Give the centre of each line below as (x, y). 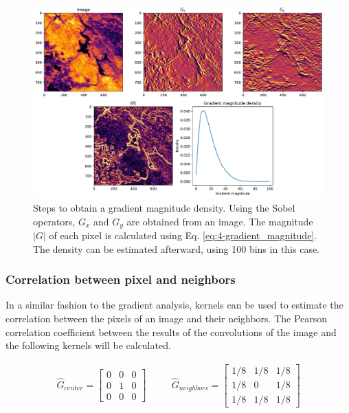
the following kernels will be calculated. (88, 345)
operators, (54, 221)
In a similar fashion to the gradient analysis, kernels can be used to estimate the (174, 305)
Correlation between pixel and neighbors (121, 279)
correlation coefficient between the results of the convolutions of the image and (171, 332)
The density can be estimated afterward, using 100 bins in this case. (177, 248)
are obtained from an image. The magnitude (220, 221)
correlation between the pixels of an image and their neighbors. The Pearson (167, 318)
